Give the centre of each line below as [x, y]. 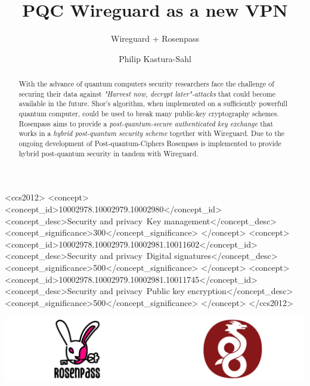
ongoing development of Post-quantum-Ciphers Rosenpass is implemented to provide [150, 143]
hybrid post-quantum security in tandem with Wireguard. [108, 153]
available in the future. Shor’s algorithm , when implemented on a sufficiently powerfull [153, 104]
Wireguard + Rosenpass [155, 38]
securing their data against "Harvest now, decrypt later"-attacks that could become [147, 93]
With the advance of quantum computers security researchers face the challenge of [146, 84]
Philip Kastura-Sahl [155, 58]
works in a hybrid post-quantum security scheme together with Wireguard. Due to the [152, 133]
